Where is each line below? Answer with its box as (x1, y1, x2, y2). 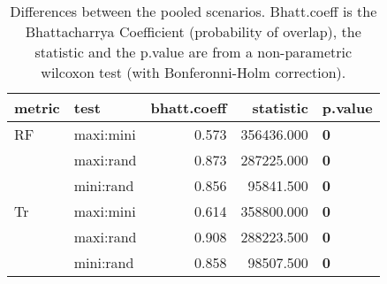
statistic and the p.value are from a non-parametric (34, 42, 353, 62)
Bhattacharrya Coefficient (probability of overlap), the (25, 21, 361, 42)
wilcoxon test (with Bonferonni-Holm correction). (41, 62, 346, 82)
